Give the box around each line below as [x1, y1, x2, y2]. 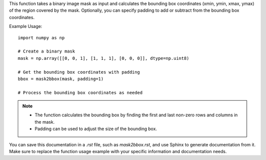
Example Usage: [9, 24, 42, 29]
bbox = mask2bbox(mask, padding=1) [18, 76, 104, 81]
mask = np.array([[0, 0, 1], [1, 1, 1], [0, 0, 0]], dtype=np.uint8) [18, 55, 190, 61]
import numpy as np [18, 35, 65, 40]
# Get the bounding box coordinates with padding [18, 69, 140, 75]
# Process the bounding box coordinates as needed [18, 90, 143, 95]
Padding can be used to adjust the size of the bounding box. [34, 126, 157, 132]
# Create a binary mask [18, 49, 75, 54]
